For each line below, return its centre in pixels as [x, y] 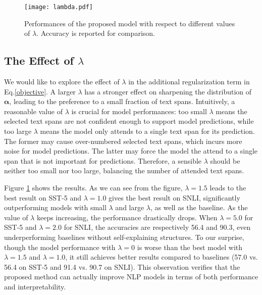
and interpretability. [35, 286]
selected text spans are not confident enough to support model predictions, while [129, 121]
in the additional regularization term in [189, 82]
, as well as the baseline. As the [199, 207]
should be [225, 160]
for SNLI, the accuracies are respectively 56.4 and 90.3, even [157, 227]
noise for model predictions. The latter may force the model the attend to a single [131, 151]
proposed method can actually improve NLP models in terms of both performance [131, 277]
